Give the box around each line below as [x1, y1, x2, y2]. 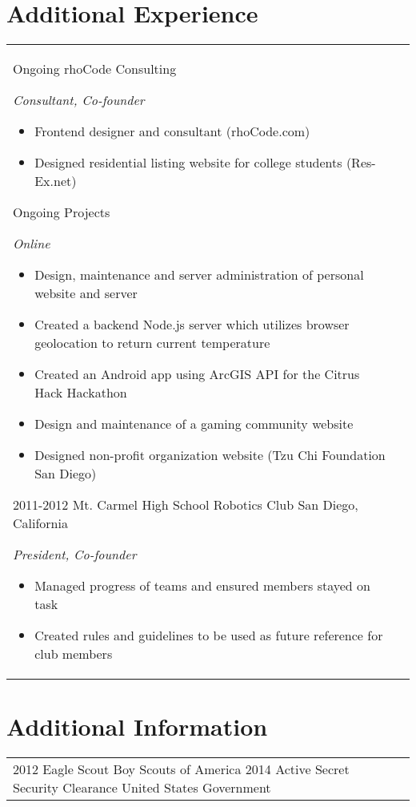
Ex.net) [34, 171, 77, 191]
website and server [34, 284, 138, 303]
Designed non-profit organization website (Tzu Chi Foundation [34, 446, 386, 465]
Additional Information [6, 710, 268, 743]
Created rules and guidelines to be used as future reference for [34, 626, 383, 645]
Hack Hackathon [34, 383, 127, 402]
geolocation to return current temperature [34, 333, 270, 353]
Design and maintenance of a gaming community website [34, 414, 354, 434]
